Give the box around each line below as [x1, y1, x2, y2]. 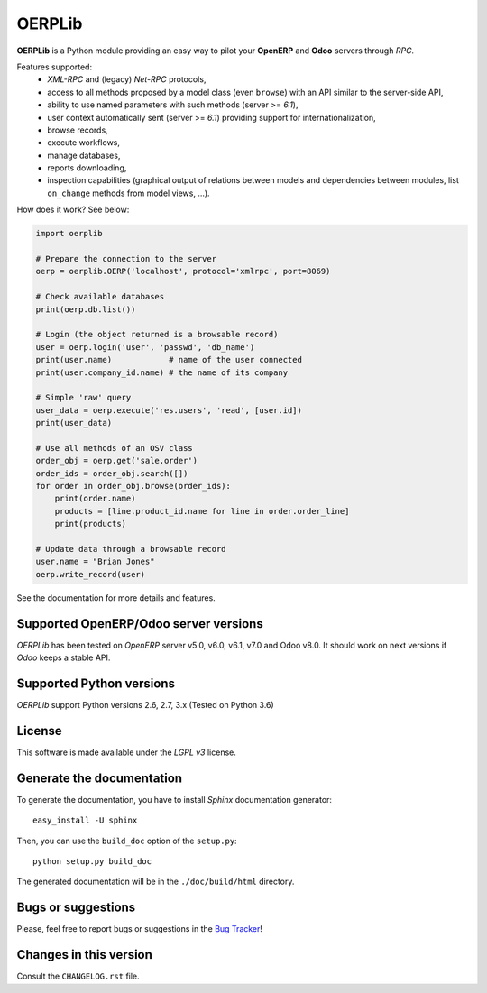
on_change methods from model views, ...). [47, 188, 211, 198]
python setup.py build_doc [32, 856, 152, 866]
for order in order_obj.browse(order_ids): [35, 481, 232, 492]
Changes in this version [16, 947, 153, 962]
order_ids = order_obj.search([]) [35, 468, 188, 478]
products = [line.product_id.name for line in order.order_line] [54, 506, 350, 516]
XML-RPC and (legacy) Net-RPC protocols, [47, 74, 207, 85]
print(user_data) [35, 418, 113, 428]
